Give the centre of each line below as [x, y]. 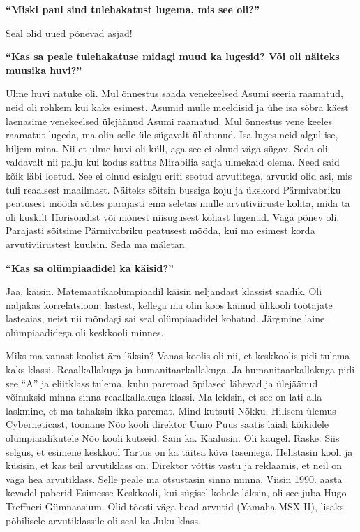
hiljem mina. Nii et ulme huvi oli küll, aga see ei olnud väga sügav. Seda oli [167, 148]
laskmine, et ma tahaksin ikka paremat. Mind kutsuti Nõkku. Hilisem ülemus [171, 410]
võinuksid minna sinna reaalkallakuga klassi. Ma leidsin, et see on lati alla [164, 397]
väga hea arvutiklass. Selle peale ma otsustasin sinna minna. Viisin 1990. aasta [174, 479]
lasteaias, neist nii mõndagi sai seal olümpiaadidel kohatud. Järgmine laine [165, 318]
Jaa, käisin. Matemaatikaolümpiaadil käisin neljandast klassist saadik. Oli [164, 291]
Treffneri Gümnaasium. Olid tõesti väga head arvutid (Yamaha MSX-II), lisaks [175, 506]
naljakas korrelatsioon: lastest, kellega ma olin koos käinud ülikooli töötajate [169, 304]
